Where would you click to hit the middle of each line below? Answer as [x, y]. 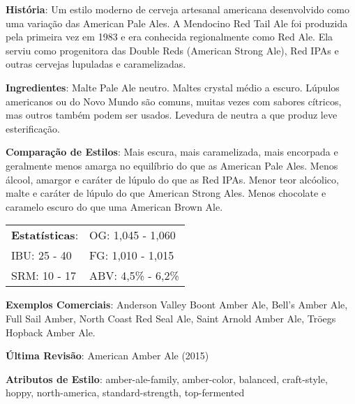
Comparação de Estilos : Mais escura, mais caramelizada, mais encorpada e [172, 152]
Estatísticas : [45, 235]
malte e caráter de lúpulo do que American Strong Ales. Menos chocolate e [166, 193]
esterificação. [33, 128]
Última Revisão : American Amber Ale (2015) [107, 356]
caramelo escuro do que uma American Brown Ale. [114, 206]
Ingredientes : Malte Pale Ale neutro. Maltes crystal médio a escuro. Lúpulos [173, 87]
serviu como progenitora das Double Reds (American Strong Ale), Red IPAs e [172, 50]
